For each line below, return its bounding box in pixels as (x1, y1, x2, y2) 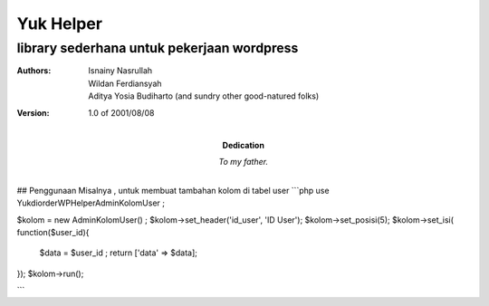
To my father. (218, 157, 269, 167)
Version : (16, 107, 50, 118)
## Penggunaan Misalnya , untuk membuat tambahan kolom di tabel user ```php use (16, 185, 330, 196)
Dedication (222, 139, 264, 150)
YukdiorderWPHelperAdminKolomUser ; (16, 197, 165, 208)
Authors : (16, 65, 52, 76)
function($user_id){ (16, 226, 90, 237)
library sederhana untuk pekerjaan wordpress (16, 40, 299, 56)
